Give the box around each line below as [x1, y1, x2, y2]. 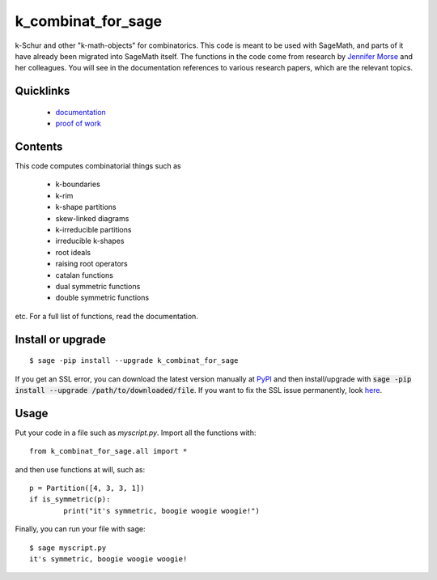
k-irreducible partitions [55, 224, 132, 234]
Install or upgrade [15, 332, 107, 346]
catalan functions [55, 270, 113, 279]
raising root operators [55, 259, 129, 269]
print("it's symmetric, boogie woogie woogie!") [63, 506, 261, 515]
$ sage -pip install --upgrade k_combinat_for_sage [29, 356, 239, 365]
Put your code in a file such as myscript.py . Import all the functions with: [15, 428, 257, 437]
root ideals [55, 247, 91, 257]
